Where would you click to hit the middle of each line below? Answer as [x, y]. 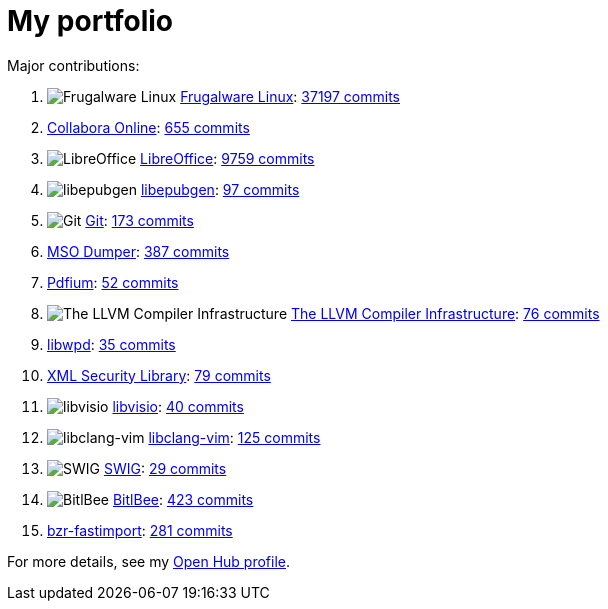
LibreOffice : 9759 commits [227, 158]
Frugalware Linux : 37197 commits [290, 96]
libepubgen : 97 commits [220, 189]
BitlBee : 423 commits [183, 499]
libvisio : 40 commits [178, 406]
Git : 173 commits [139, 220]
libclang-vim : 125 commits [234, 437]
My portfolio [90, 21]
